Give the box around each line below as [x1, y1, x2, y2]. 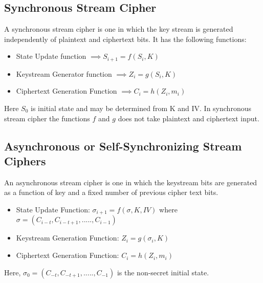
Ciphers [4, 153, 46, 168]
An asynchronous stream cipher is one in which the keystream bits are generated [4, 177, 257, 187]
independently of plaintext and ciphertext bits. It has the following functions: [4, 33, 247, 44]
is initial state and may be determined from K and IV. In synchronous [31, 103, 251, 114]
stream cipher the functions [4, 113, 90, 123]
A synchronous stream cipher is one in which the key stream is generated [4, 24, 233, 34]
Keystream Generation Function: [16, 232, 119, 243]
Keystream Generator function [16, 68, 112, 79]
